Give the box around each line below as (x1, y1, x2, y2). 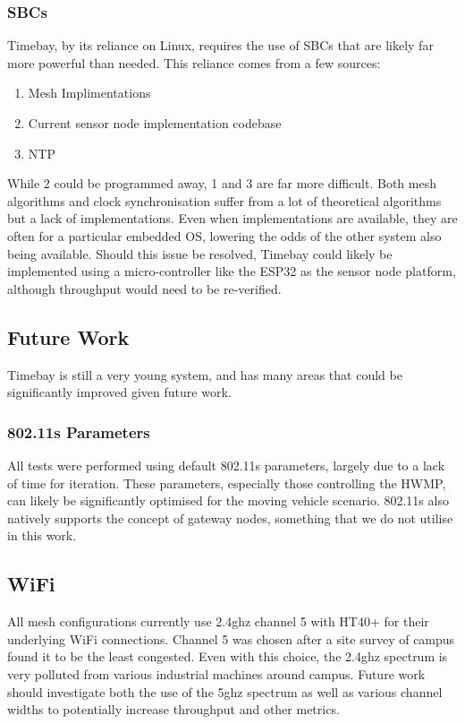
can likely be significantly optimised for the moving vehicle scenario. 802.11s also (7, 491, 449, 510)
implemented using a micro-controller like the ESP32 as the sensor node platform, (7, 262, 456, 280)
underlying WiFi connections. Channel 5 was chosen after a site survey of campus (7, 629, 455, 648)
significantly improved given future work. (7, 383, 232, 401)
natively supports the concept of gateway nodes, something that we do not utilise (7, 508, 453, 527)
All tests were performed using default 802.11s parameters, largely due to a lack (7, 455, 445, 474)
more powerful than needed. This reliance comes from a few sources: (7, 53, 381, 72)
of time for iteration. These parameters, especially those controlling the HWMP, (7, 473, 446, 492)
